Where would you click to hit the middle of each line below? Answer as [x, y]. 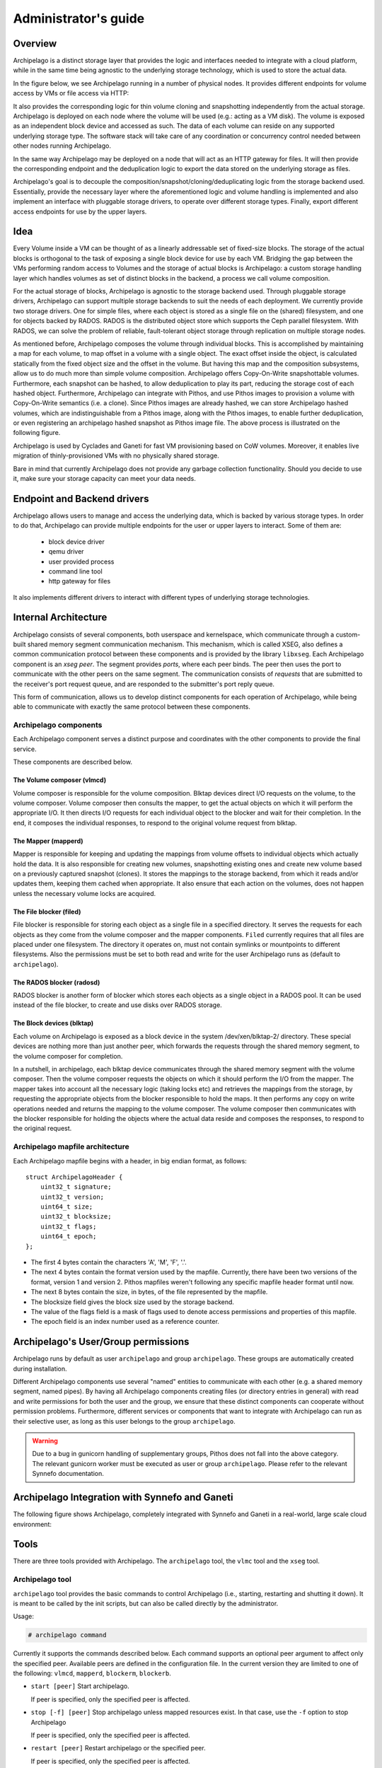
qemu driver [66, 552]
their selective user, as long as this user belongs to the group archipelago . [125, 1421]
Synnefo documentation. [68, 1474]
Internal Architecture [60, 618]
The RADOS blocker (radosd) [57, 982]
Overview [35, 43]
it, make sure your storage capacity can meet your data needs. [104, 479]
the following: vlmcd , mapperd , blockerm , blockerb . [92, 1673]
